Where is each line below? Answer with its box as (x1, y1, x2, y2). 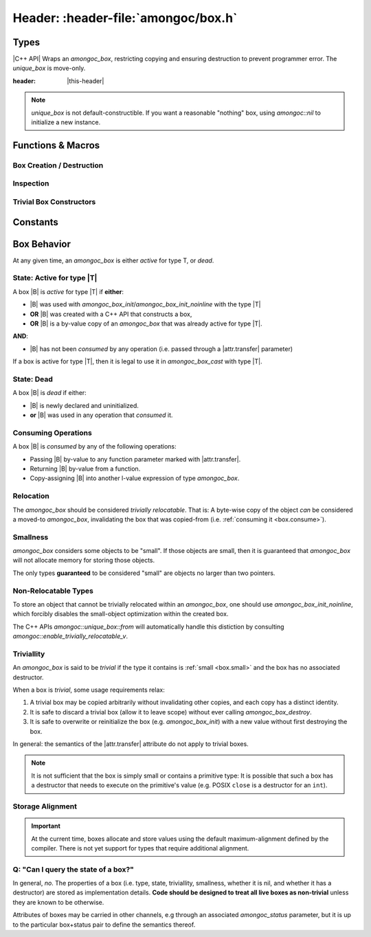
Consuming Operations (12, 428, 92, 438)
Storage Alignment (12, 801, 77, 811)
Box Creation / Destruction (12, 160, 104, 170)
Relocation (12, 491, 49, 501)
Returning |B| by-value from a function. (30, 464, 141, 473)
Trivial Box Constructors (12, 196, 96, 206)
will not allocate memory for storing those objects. (12, 556, 155, 565)
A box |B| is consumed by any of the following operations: (12, 442, 177, 451)
